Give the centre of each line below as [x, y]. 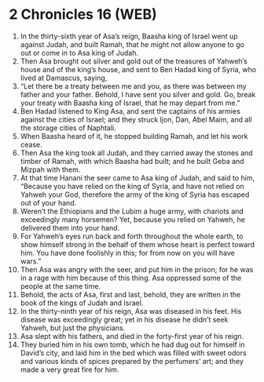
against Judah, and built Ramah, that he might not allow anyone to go [132, 44]
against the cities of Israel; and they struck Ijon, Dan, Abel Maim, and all [136, 119]
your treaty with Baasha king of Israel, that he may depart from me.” [130, 103]
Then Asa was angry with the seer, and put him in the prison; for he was [137, 269]
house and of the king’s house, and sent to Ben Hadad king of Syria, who [138, 69]
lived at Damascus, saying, [64, 78]
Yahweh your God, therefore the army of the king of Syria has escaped [135, 195]
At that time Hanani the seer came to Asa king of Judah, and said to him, [137, 177]
